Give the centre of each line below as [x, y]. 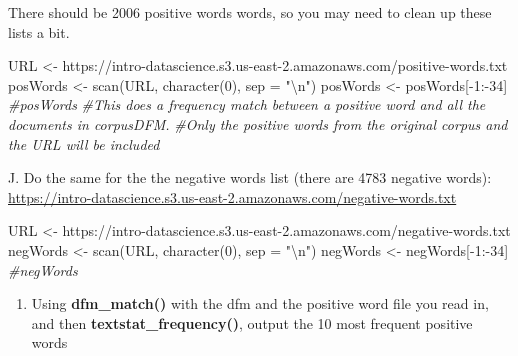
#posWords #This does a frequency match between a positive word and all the [247, 104]
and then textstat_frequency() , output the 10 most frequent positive [252, 322]
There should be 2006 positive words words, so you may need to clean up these [250, 12]
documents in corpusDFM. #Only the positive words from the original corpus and [258, 123]
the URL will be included [84, 143]
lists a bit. [39, 31]
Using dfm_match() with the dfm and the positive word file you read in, [260, 303]
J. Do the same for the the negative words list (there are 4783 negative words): [250, 177]
